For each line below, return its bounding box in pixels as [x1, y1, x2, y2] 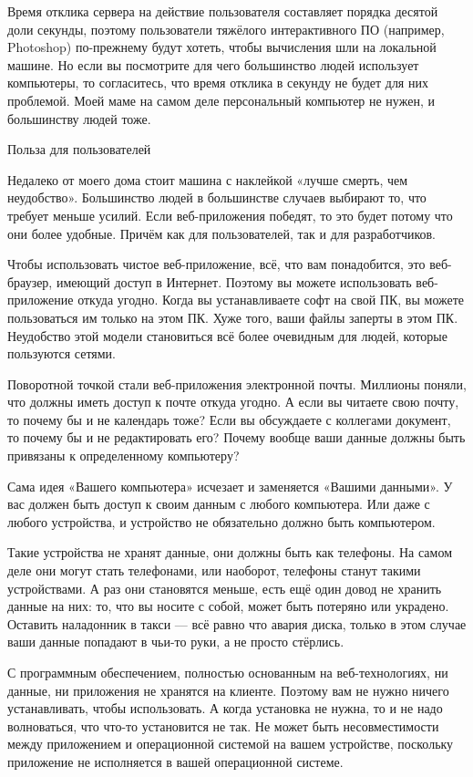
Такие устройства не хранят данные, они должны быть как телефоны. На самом [7, 543, 453, 562]
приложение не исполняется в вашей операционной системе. [7, 751, 344, 771]
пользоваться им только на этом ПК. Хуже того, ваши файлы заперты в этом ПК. [7, 307, 458, 326]
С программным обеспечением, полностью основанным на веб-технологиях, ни [7, 663, 448, 681]
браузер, [7, 272, 53, 291]
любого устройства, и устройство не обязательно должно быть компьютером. [7, 512, 436, 531]
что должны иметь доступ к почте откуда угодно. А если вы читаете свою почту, [7, 392, 459, 411]
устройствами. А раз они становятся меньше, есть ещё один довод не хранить [7, 578, 442, 597]
